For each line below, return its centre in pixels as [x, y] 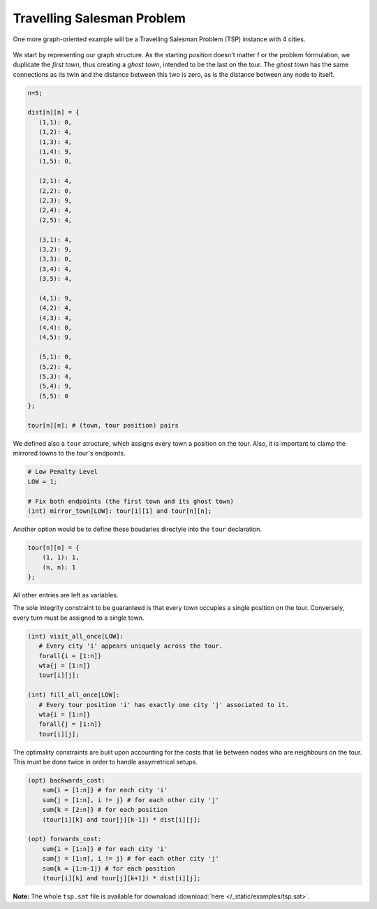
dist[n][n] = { [53, 112]
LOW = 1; [43, 481]
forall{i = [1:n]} [70, 656]
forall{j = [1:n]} [70, 724]
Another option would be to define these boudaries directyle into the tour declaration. [137, 529]
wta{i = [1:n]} [65, 714]
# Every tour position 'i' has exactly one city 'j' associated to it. [164, 705]
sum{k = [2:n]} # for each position [105, 810]
